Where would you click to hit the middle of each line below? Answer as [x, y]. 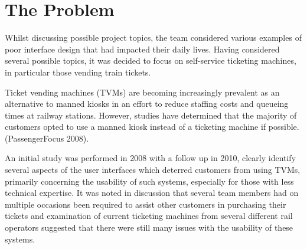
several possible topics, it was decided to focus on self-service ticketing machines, [151, 60]
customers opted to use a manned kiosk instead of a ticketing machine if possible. [152, 127]
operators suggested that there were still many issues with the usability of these [149, 227]
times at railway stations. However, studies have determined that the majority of [151, 115]
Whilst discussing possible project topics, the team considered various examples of [153, 37]
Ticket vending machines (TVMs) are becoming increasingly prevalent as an [142, 92]
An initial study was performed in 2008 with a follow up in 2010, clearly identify [151, 158]
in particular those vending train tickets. [78, 72]
